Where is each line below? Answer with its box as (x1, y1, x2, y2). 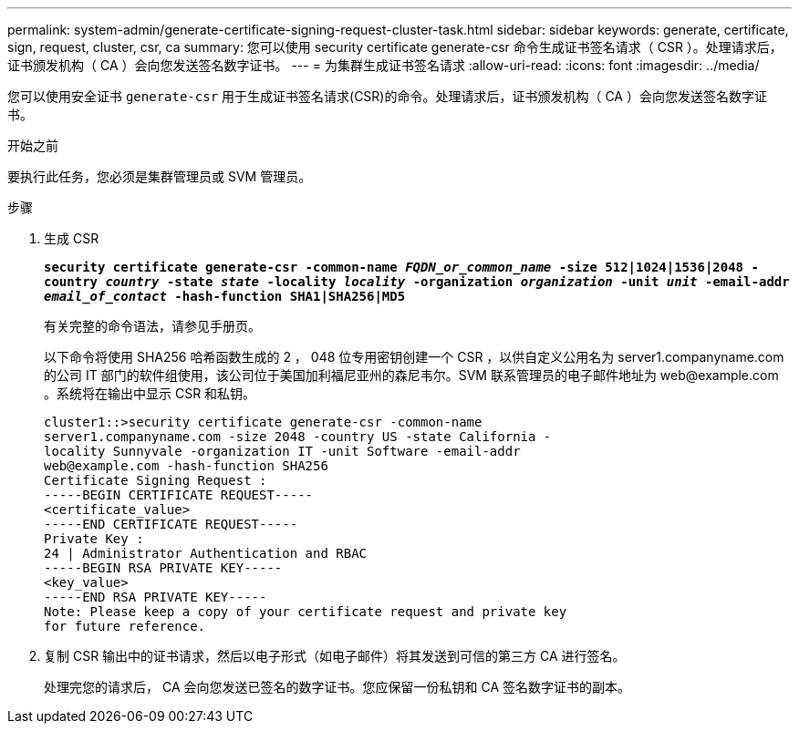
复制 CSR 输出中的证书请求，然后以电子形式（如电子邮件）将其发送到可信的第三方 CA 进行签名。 (44, 648, 626, 664)
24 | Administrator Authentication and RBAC (44, 546, 368, 561)
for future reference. (44, 619, 206, 633)
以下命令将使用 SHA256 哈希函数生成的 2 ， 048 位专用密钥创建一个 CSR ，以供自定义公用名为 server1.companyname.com (44, 349, 784, 365)
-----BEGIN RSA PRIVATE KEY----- (44, 561, 283, 575)
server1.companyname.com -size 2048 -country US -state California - (44, 429, 552, 444)
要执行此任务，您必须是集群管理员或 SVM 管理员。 (7, 169, 312, 184)
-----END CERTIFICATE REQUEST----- (44, 517, 298, 531)
